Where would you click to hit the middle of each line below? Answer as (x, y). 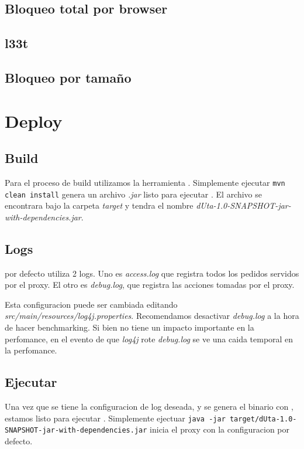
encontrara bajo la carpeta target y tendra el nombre (99, 205)
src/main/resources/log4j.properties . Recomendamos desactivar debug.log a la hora (152, 316)
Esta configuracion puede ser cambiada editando (91, 304)
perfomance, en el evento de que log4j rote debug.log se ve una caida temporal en (149, 339)
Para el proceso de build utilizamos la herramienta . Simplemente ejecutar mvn (145, 182)
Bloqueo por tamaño (68, 77)
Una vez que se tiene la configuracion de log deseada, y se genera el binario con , (149, 406)
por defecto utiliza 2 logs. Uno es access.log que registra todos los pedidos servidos (152, 273)
